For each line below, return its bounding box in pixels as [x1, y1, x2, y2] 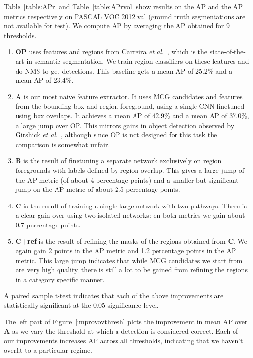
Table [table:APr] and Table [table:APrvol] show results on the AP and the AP [4, 1, 243, 11]
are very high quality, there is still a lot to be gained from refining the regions [15, 264, 248, 275]
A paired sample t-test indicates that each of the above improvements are [4, 290, 224, 301]
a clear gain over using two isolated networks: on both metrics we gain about [15, 210, 245, 220]
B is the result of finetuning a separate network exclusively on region [15, 155, 222, 166]
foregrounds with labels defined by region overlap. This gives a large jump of [15, 165, 244, 175]
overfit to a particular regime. [4, 345, 92, 355]
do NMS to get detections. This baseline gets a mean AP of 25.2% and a [15, 65, 233, 75]
